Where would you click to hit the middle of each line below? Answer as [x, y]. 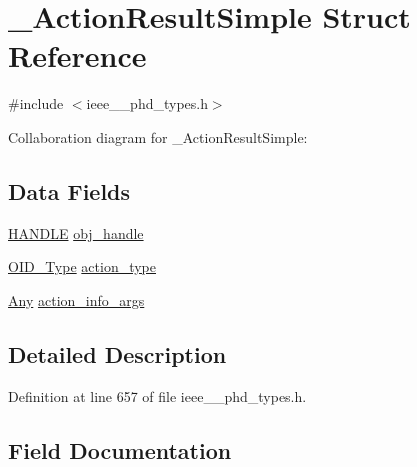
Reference [77, 55]
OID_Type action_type [82, 266]
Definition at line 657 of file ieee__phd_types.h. [157, 395]
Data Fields [69, 190]
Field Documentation [120, 449]
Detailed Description [117, 353]
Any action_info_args [76, 299]
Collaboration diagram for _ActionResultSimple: [158, 136]
